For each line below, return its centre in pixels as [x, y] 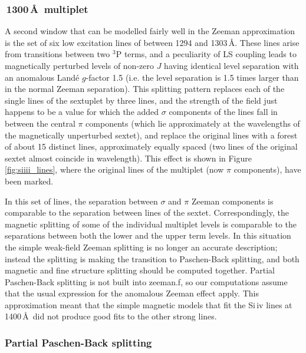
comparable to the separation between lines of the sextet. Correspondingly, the [147, 212]
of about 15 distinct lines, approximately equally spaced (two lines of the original [151, 146]
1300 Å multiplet [47, 9]
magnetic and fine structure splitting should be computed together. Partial [140, 270]
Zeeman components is [232, 201]
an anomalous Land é [42, 77]
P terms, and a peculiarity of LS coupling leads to [206, 54]
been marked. [29, 181]
